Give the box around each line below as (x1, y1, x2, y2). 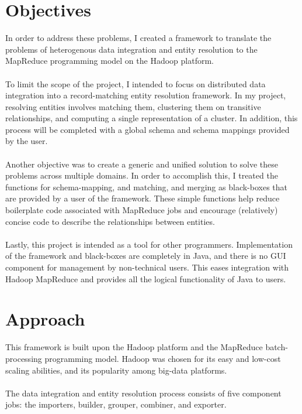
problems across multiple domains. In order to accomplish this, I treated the (5, 169, 278, 182)
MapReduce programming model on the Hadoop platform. (5, 54, 214, 67)
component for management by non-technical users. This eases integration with (5, 261, 289, 273)
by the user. (5, 135, 48, 147)
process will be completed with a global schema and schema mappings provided (5, 123, 290, 135)
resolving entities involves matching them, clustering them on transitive (5, 100, 261, 112)
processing (5, 352, 42, 364)
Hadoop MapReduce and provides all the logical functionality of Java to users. (5, 272, 286, 285)
